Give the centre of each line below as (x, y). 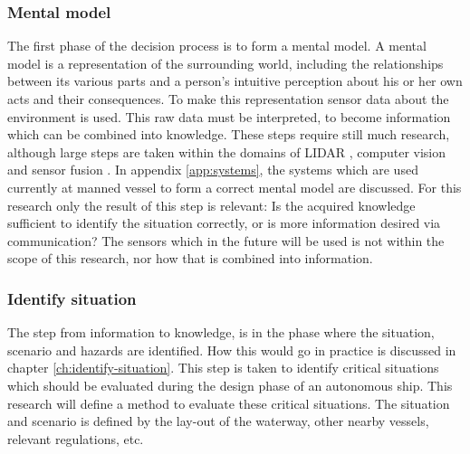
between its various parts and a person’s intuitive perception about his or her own (235, 81)
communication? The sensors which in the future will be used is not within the (226, 240)
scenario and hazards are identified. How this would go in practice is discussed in (232, 350)
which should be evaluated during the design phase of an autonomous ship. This (230, 385)
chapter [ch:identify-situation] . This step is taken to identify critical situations (223, 368)
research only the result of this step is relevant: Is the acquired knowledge (211, 205)
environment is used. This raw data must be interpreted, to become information (229, 116)
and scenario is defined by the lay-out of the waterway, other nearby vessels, (218, 421)
